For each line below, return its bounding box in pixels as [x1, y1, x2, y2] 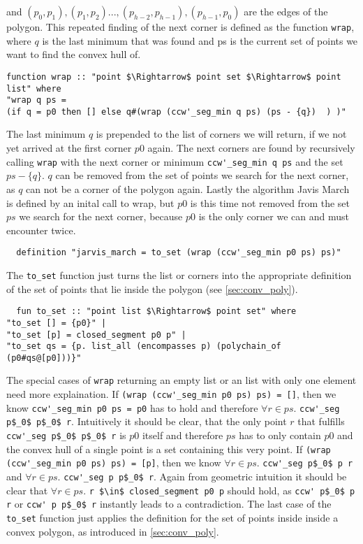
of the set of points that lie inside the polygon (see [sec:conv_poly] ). [6, 281, 298, 296]
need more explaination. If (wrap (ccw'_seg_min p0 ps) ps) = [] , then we [6, 387, 336, 401]
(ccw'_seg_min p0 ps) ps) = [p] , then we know [6, 455, 221, 470]
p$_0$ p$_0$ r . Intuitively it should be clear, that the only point [6, 414, 287, 429]
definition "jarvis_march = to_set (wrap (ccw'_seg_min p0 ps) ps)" [16, 248, 341, 258]
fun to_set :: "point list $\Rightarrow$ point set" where [16, 306, 297, 317]
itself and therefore [142, 428, 223, 443]
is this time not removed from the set [190, 195, 350, 210]
